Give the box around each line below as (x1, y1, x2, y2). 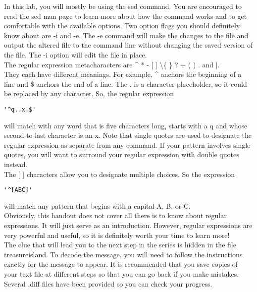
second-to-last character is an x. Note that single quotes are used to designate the (4, 130, 252, 140)
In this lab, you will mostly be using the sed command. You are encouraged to (4, 1, 242, 11)
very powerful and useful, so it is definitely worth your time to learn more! (4, 230, 230, 240)
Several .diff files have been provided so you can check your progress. (4, 278, 212, 289)
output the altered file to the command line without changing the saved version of (4, 40, 253, 50)
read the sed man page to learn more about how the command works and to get (4, 10, 247, 21)
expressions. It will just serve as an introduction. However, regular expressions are (4, 220, 253, 230)
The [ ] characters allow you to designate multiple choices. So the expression (4, 169, 235, 179)
